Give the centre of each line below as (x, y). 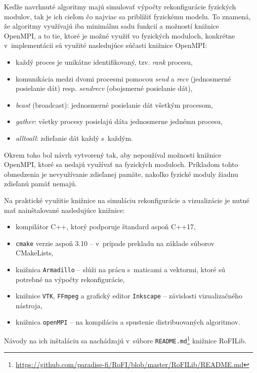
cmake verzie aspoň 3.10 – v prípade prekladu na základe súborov (115, 243)
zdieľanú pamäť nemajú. (41, 184)
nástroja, (29, 305)
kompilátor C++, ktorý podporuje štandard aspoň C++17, (106, 227)
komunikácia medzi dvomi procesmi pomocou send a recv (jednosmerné (123, 78)
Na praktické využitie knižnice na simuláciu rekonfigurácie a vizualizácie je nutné (127, 200)
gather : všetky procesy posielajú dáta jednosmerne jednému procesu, (119, 121)
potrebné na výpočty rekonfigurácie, (70, 279)
